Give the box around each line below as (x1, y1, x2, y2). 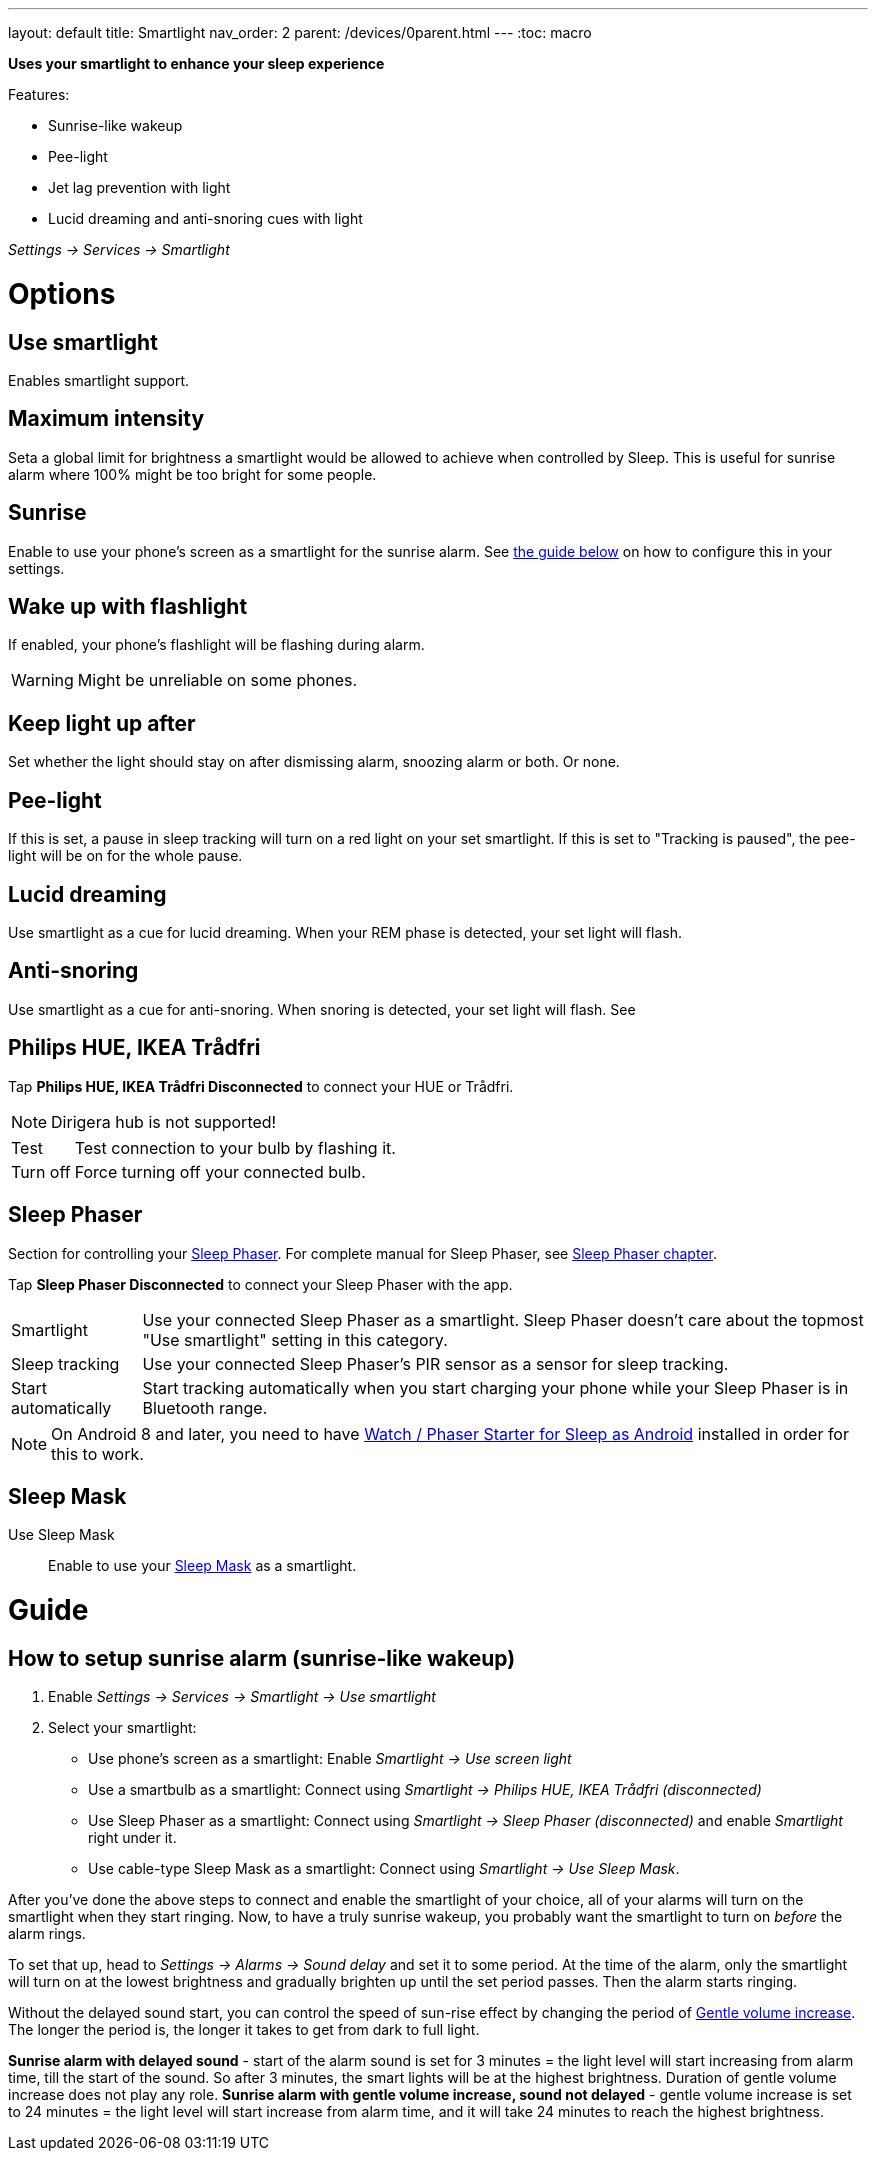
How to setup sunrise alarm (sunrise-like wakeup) (8, 1645, 516, 1671)
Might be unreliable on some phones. (77, 670, 358, 691)
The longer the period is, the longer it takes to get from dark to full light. (8, 2021, 480, 2039)
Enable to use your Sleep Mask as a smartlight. (48, 1557, 357, 1575)
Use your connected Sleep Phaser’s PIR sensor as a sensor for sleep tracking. (142, 1353, 729, 1374)
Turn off (11, 1161, 71, 1182)
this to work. (51, 1443, 144, 1464)
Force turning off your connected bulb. (74, 1161, 366, 1182)
